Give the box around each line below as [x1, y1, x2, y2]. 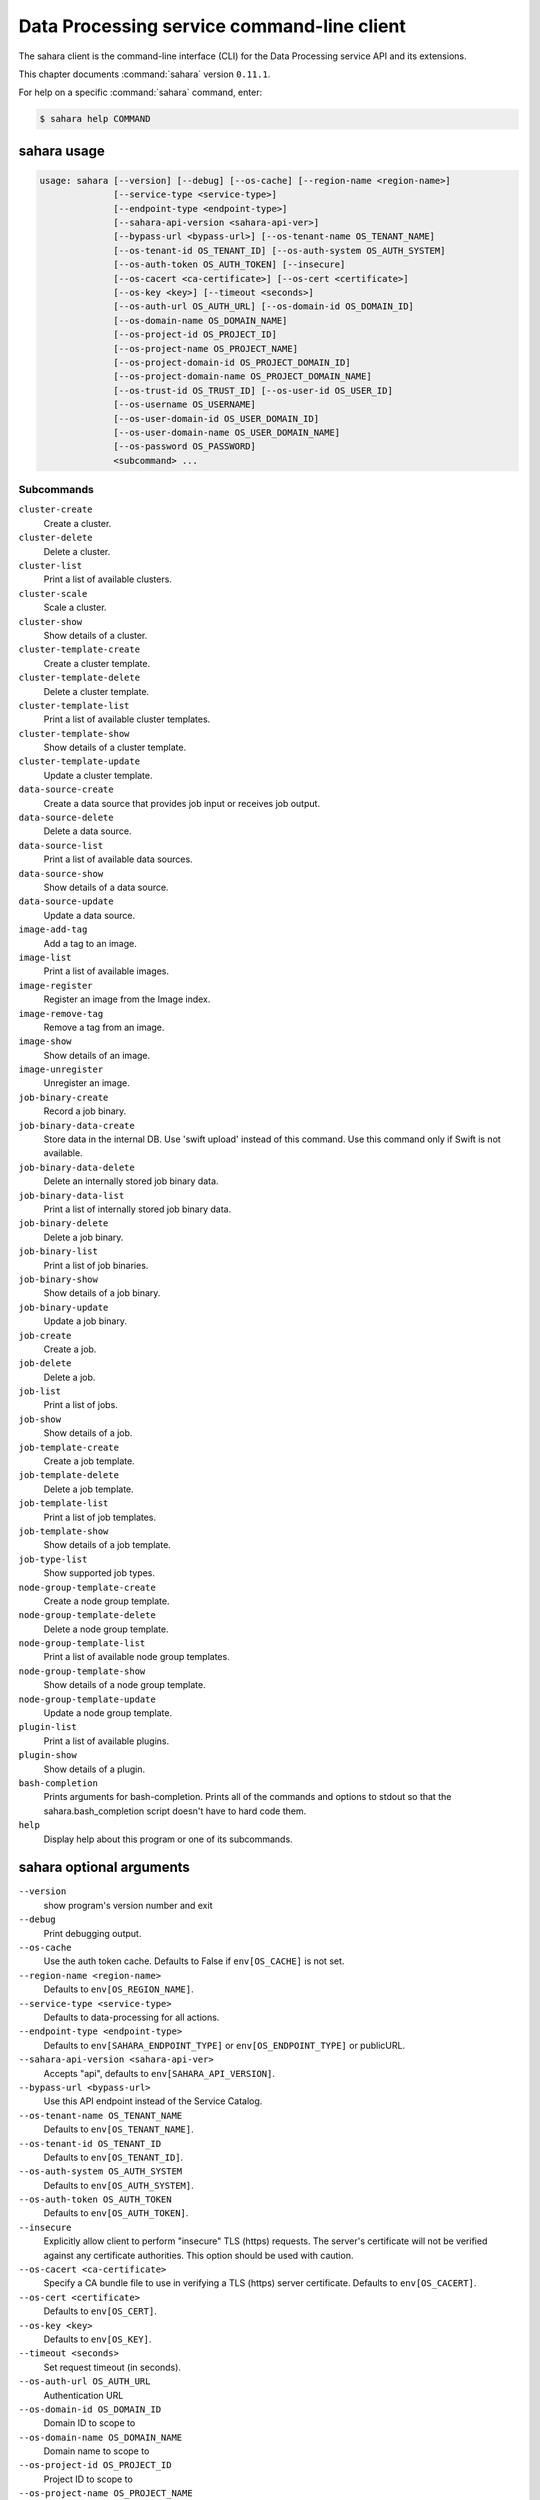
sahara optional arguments [18, 1859, 190, 1876]
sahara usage [18, 142, 105, 159]
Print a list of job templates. [43, 1511, 157, 1523]
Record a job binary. [43, 1105, 127, 1117]
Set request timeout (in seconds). [43, 2361, 182, 2373]
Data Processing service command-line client [18, 15, 407, 37]
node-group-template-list [18, 1638, 146, 1649]
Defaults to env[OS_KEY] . [43, 2333, 152, 2345]
